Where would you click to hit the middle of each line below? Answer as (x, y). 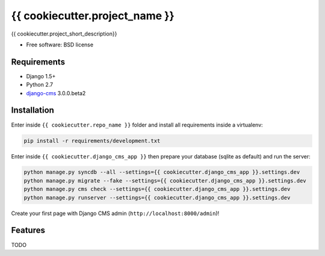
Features (28, 230)
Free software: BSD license (60, 45)
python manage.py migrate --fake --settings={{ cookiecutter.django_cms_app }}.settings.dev (165, 180)
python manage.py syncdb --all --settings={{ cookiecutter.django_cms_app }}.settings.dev (162, 172)
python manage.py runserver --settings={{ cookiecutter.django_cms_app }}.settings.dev (157, 198)
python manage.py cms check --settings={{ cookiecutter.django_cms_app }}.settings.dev (157, 189)
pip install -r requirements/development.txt (92, 141)
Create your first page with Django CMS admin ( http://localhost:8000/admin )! (115, 213)
